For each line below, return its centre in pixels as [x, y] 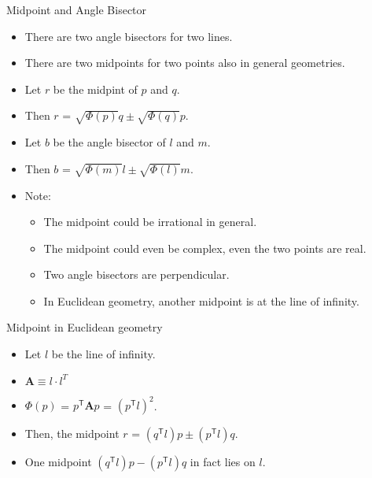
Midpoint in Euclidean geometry [85, 327]
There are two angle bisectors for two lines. [129, 36]
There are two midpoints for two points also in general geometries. [185, 63]
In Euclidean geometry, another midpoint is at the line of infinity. [201, 300]
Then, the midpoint [72, 434]
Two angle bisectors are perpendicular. [136, 274]
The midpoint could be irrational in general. [150, 222]
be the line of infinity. [103, 354]
